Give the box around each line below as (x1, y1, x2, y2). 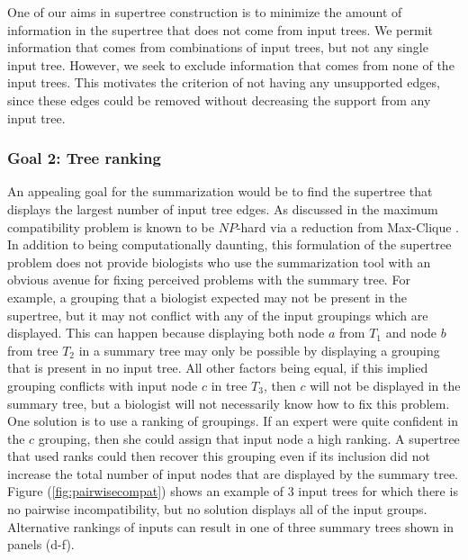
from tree (7, 340, 58, 359)
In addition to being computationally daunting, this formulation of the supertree (7, 235, 452, 254)
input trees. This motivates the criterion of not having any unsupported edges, (7, 73, 440, 92)
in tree (211, 375, 247, 394)
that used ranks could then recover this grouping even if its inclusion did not (7, 447, 430, 465)
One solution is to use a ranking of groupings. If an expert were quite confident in (7, 411, 458, 430)
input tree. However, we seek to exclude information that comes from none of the (7, 55, 454, 74)
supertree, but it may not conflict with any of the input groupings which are (7, 305, 428, 324)
